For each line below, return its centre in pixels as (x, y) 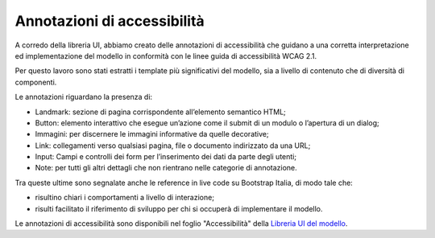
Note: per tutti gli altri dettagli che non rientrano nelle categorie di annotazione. (166, 168)
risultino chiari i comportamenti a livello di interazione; (125, 198)
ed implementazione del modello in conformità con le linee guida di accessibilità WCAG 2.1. (166, 55)
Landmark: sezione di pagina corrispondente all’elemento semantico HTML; (160, 112)
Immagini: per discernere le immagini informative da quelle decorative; (152, 134)
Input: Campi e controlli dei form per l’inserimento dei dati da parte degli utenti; (166, 157)
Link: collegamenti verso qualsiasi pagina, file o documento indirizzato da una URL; (173, 146)
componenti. (36, 82)
